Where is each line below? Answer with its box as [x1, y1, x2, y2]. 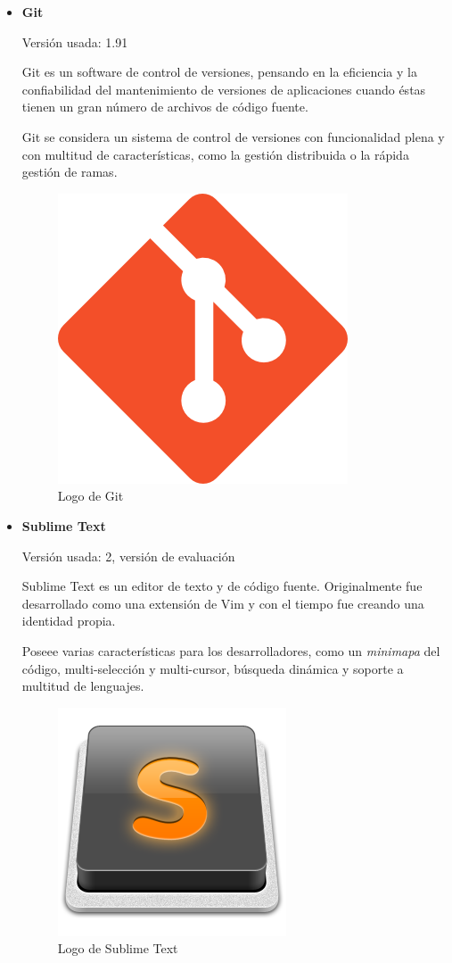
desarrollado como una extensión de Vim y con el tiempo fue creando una [21, 594, 424, 612]
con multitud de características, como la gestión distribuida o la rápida [21, 145, 409, 163]
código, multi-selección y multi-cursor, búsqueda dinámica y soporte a [21, 659, 404, 677]
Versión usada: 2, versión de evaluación [21, 546, 235, 565]
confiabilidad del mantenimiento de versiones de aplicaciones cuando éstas [21, 79, 426, 98]
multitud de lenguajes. [21, 677, 144, 695]
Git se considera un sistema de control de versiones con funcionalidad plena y [21, 127, 445, 145]
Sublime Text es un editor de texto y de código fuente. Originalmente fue [21, 577, 423, 595]
